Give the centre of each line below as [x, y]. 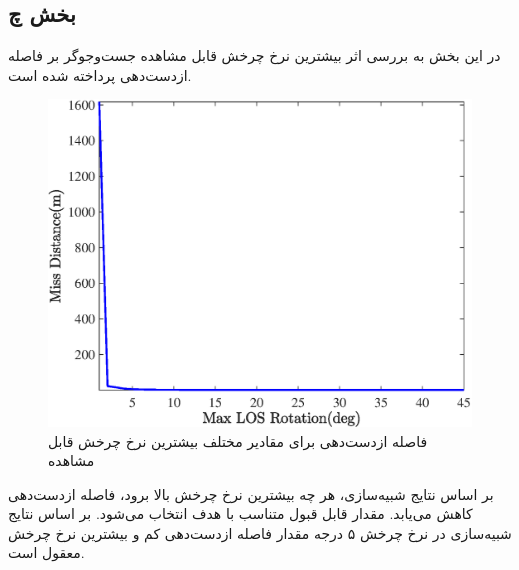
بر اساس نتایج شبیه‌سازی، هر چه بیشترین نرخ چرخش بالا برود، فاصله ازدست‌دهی [251, 493]
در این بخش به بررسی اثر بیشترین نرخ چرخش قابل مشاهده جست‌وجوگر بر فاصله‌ [254, 55]
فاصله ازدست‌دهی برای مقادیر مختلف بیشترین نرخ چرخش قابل [238, 440]
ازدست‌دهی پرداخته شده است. [100, 74]
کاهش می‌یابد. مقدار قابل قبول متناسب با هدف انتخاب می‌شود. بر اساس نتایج [240, 513]
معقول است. [46, 552]
